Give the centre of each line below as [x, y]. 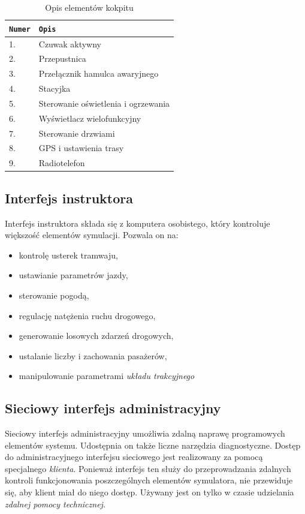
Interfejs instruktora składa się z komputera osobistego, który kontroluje [138, 223]
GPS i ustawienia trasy [81, 148]
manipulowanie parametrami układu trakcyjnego [107, 376]
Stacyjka [55, 88]
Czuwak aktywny [70, 43]
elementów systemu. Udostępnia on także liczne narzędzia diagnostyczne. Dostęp [153, 445]
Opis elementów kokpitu [89, 7]
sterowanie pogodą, [54, 295]
